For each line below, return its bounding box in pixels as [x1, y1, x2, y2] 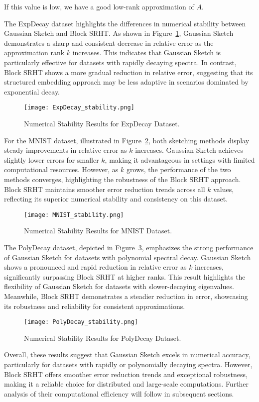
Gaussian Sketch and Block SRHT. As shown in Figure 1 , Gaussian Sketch [4, 28, 234, 38]
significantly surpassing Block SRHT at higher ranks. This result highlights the [4, 271, 246, 282]
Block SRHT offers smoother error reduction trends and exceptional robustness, [4, 369, 248, 379]
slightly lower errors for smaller [4, 154, 99, 165]
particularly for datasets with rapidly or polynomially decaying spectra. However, [4, 359, 253, 369]
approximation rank [4, 47, 65, 58]
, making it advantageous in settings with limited [105, 154, 255, 165]
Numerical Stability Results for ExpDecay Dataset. [24, 118, 180, 128]
